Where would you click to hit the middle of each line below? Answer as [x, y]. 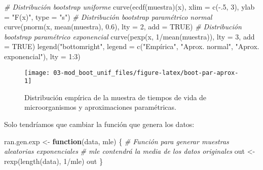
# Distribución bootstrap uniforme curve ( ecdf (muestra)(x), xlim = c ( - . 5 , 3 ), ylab [129, 7]
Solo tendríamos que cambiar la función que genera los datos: [99, 124]
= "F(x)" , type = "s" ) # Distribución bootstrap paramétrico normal [108, 16]
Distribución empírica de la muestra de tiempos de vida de [116, 97]
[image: [37, 73]
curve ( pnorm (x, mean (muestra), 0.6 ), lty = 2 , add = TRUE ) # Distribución [123, 27]
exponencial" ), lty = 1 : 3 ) [42, 56]
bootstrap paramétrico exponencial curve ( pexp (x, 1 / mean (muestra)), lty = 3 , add [129, 36]
